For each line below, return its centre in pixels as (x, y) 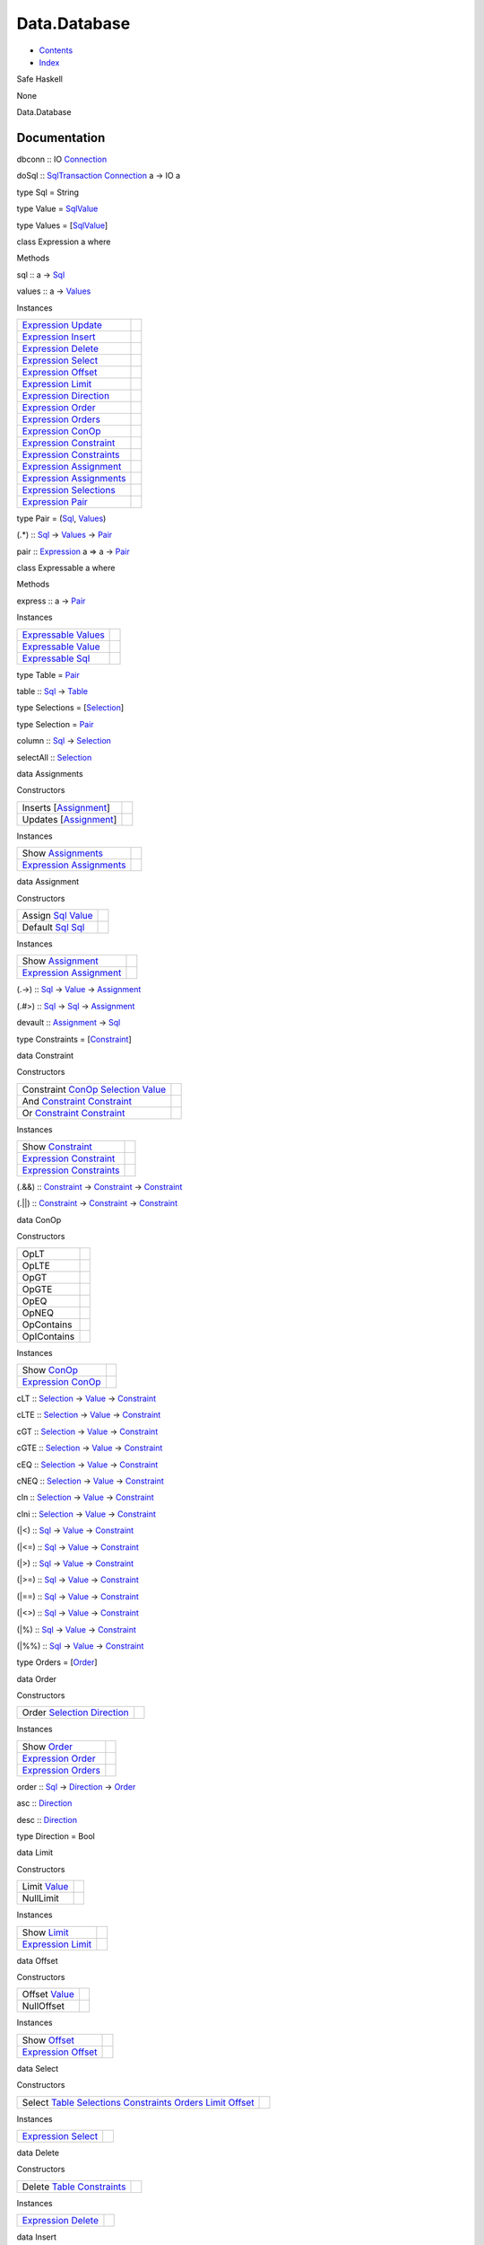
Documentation (61, 138)
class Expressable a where (66, 568)
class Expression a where (64, 242)
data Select (38, 2068)
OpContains (47, 1325)
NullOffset (43, 2006)
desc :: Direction (47, 1819)
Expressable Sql (56, 658)
